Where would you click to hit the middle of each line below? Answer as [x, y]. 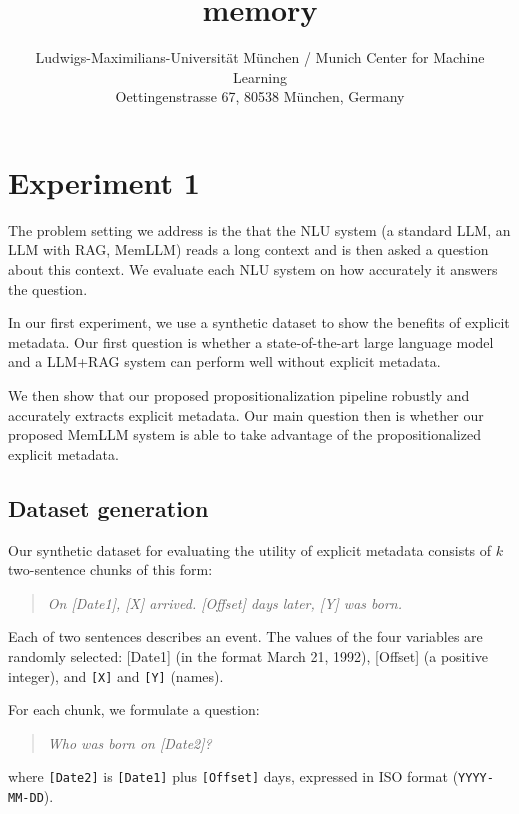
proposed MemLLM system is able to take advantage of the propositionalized [244, 434]
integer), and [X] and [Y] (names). [116, 675]
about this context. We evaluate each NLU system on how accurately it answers [253, 269]
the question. [48, 288]
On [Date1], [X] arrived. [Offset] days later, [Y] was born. [224, 602]
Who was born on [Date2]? [129, 742]
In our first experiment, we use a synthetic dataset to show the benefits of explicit [259, 322]
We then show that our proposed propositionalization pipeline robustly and [239, 395]
